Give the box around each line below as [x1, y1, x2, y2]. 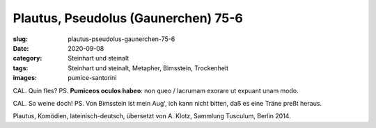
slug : [13, 35, 28, 43]
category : [13, 54, 42, 63]
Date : [13, 44, 29, 52]
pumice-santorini [68, 74, 117, 82]
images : [13, 74, 38, 82]
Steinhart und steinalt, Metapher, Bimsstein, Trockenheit [68, 63, 229, 72]
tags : [13, 63, 29, 72]
